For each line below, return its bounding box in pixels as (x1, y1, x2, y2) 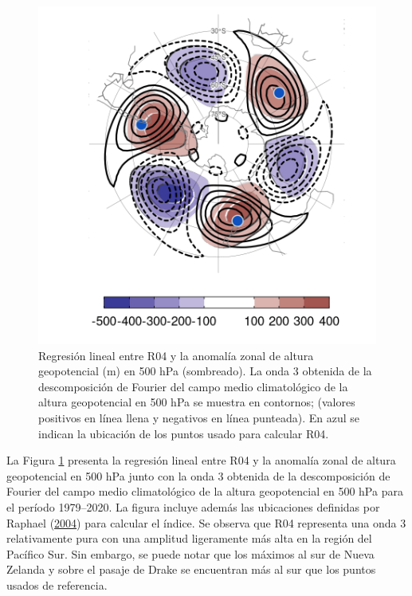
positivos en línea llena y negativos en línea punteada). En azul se (38, 409, 360, 425)
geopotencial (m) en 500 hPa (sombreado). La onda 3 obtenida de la (38, 363, 372, 379)
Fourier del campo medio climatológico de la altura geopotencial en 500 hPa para (6, 483, 403, 500)
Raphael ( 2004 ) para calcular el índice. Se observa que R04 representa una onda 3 (6, 514, 406, 531)
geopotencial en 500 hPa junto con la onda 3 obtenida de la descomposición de (6, 467, 390, 484)
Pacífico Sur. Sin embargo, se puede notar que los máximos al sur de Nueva (6, 545, 375, 562)
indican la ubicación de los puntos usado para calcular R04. (38, 425, 329, 441)
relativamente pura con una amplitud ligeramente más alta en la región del (6, 530, 372, 547)
